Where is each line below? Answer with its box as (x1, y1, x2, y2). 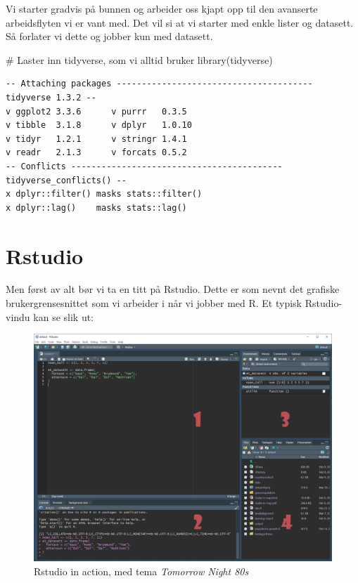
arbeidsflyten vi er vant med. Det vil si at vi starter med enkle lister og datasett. (6, 15, 354, 30)
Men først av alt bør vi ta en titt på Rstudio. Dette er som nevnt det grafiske (6, 282, 340, 296)
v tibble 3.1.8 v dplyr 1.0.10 (6, 120, 192, 131)
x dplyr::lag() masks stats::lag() (6, 202, 187, 213)
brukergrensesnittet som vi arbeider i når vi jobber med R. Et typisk (6, 296, 302, 310)
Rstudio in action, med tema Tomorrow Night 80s (34, 563, 249, 578)
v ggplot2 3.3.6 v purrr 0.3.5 (6, 106, 187, 117)
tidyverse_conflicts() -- (6, 175, 127, 185)
